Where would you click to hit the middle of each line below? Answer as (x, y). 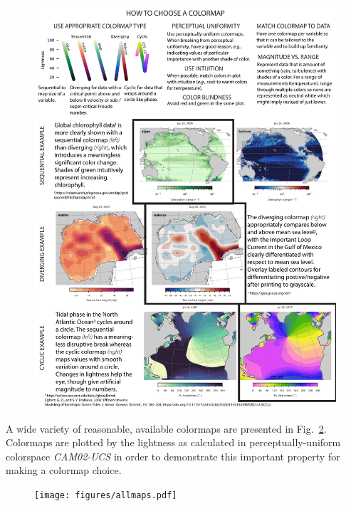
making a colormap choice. (64, 470)
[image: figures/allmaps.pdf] (106, 496)
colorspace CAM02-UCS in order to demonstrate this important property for (173, 456)
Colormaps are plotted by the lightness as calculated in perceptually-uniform (173, 442)
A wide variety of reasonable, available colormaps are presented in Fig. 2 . (166, 428)
